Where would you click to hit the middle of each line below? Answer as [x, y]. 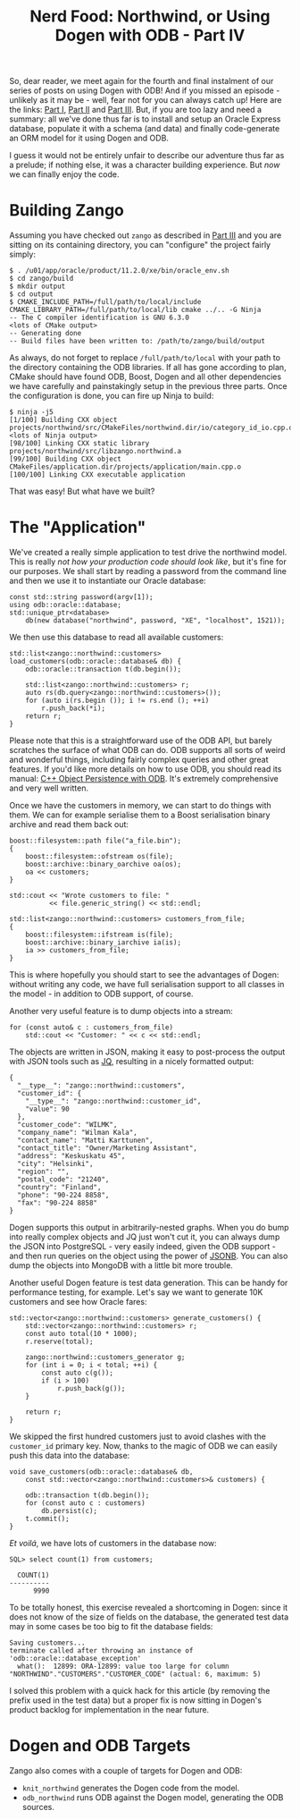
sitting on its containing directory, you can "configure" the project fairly [140, 245]
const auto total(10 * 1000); [82, 1334]
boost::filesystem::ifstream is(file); [100, 935]
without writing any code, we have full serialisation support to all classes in [147, 985]
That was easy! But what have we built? [82, 491]
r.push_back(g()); [91, 1389]
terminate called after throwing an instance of [101, 1651]
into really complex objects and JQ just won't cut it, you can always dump [145, 1237]
